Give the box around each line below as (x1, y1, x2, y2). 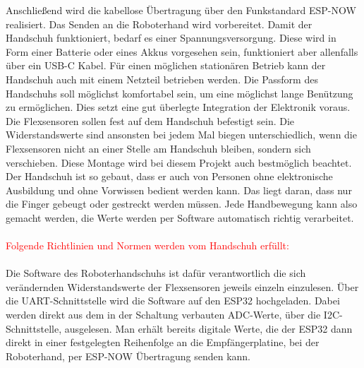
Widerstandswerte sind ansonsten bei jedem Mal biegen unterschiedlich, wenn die (6, 127, 357, 142)
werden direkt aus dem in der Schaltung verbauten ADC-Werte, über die (6, 307, 321, 322)
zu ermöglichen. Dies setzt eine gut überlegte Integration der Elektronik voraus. (6, 100, 351, 114)
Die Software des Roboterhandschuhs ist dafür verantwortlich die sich (6, 266, 306, 280)
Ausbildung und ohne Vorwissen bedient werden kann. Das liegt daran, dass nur (6, 182, 352, 197)
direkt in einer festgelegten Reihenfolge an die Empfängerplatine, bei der (6, 335, 320, 350)
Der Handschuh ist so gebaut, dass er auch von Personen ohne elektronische (6, 169, 333, 184)
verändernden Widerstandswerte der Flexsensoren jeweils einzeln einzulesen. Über (6, 279, 359, 294)
